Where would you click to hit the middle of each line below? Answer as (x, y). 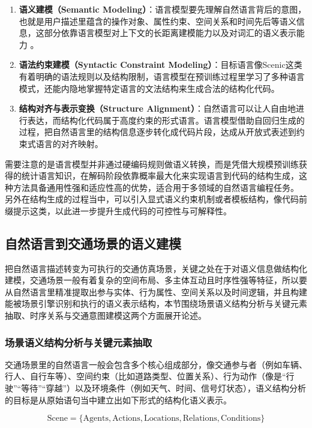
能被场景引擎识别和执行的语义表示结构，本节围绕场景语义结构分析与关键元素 (156, 303)
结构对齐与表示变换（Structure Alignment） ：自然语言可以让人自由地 (157, 108)
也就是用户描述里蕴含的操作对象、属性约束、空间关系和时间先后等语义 (157, 21)
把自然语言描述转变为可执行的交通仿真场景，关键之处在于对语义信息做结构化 (156, 268)
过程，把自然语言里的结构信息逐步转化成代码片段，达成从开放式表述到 (157, 132)
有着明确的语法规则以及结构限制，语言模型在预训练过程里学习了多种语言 (162, 76)
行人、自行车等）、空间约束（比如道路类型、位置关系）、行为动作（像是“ (145, 376)
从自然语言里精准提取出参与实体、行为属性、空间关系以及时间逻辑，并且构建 (156, 291)
